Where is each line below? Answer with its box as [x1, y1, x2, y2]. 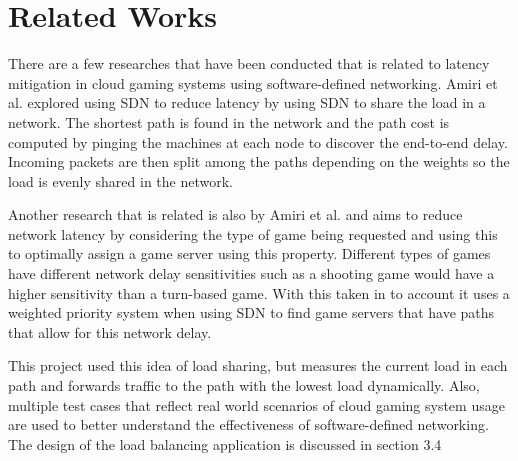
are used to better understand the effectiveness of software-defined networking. [8, 414, 489, 435]
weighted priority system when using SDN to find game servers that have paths [8, 302, 495, 323]
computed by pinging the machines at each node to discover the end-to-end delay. [8, 131, 508, 152]
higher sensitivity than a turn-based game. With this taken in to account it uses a [8, 282, 510, 303]
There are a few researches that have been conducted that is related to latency [8, 53, 490, 74]
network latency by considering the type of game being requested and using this [8, 223, 498, 244]
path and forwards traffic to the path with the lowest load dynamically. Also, [8, 375, 480, 396]
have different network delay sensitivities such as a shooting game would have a [8, 263, 495, 284]
